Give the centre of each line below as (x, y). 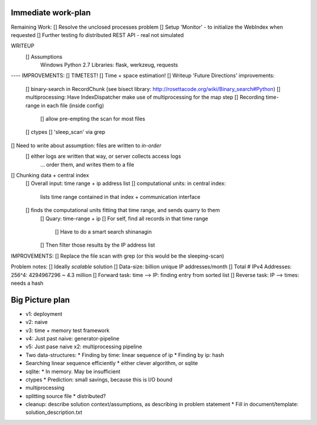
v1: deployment (44, 313)
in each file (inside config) (73, 105)
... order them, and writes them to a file (87, 164)
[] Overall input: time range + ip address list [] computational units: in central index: (126, 183)
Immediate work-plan (51, 13)
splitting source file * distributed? (66, 396)
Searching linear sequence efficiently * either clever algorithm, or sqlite (112, 363)
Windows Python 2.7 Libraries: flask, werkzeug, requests (109, 65)
